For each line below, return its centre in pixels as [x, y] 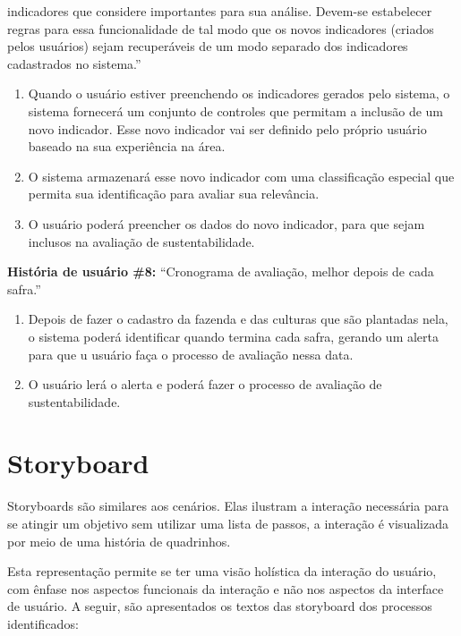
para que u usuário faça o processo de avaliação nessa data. [191, 354]
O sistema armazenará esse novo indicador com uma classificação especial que [241, 176]
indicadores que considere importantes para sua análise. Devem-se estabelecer [220, 11]
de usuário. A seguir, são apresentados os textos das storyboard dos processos [220, 606]
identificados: [43, 623]
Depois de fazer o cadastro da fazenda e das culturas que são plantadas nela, [238, 319]
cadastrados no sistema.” [74, 63]
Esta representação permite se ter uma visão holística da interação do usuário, [222, 571]
